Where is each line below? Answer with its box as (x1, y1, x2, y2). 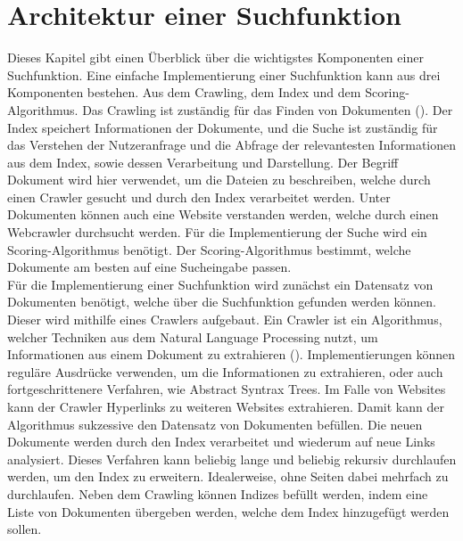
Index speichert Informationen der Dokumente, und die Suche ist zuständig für (7, 118, 438, 136)
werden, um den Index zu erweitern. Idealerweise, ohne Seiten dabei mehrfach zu (7, 467, 449, 486)
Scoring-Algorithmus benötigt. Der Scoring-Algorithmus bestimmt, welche (7, 240, 411, 258)
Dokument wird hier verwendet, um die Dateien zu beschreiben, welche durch (7, 170, 431, 189)
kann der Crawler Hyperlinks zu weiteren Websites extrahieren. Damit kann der (7, 398, 444, 415)
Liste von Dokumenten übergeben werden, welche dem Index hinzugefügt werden (7, 502, 450, 521)
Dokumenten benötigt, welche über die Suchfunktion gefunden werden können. (7, 292, 436, 311)
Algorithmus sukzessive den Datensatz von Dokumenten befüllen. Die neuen (7, 414, 423, 433)
